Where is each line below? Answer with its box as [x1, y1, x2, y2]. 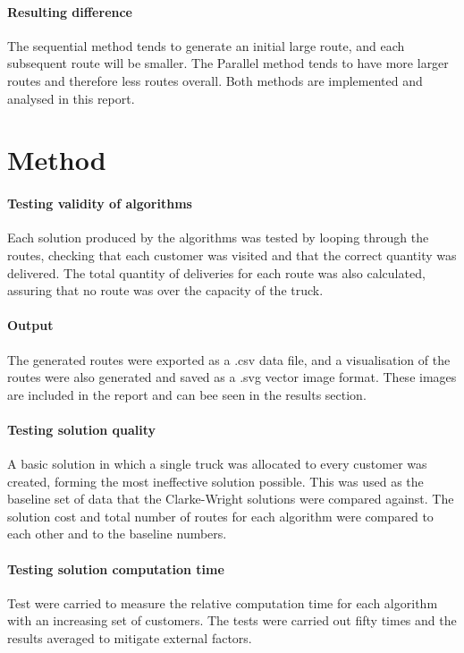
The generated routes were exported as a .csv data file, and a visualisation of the [7, 350, 451, 369]
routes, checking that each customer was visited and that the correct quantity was [7, 245, 457, 264]
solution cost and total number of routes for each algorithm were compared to [7, 506, 434, 525]
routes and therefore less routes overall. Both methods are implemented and [7, 71, 423, 89]
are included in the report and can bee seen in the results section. [7, 385, 367, 403]
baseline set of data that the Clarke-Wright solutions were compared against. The [7, 489, 454, 508]
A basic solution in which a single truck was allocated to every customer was [7, 454, 427, 473]
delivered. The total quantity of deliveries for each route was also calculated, [7, 263, 426, 282]
